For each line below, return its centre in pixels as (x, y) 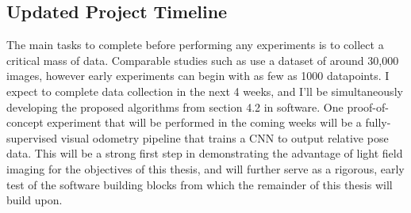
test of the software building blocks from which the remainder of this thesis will (200, 184)
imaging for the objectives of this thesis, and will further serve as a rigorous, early (205, 168)
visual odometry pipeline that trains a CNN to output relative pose (225, 137)
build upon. (35, 200)
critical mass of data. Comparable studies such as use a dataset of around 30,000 (203, 60)
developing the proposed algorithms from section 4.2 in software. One (175, 106)
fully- (378, 122)
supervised (32, 137)
